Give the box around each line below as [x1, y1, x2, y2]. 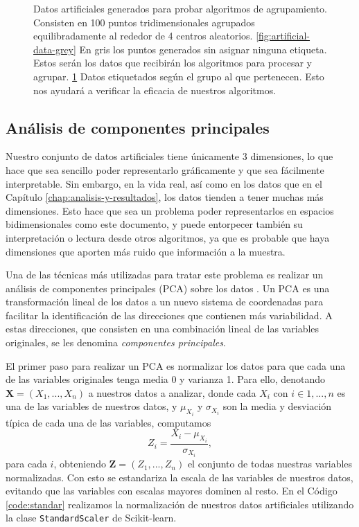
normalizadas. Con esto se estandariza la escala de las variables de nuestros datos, [6, 470, 353, 484]
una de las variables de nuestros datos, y [6, 399, 177, 413]
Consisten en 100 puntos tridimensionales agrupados [33, 15, 255, 29]
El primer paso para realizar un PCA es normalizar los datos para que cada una [6, 358, 346, 373]
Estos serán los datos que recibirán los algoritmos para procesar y [33, 55, 313, 70]
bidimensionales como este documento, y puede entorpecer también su [6, 217, 303, 231]
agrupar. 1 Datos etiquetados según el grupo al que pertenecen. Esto [33, 69, 324, 83]
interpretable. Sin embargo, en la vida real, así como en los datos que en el [6, 176, 322, 190]
